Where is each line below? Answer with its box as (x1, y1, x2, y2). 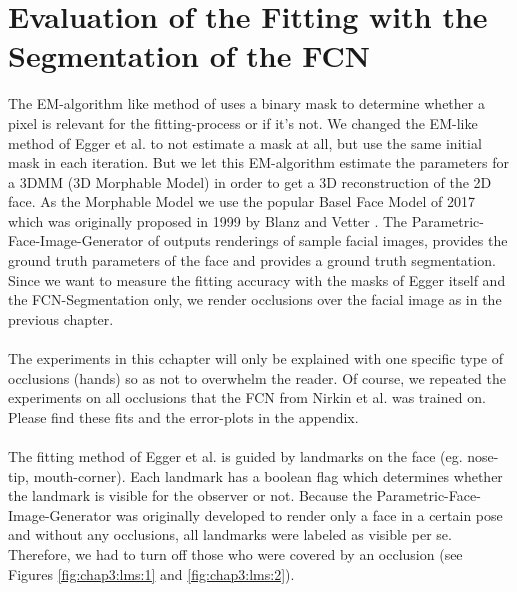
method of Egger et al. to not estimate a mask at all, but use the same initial (8, 132, 482, 153)
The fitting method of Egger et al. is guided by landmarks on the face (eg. (8, 446, 463, 466)
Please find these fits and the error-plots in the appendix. (8, 406, 359, 427)
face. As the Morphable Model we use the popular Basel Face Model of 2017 (8, 191, 475, 212)
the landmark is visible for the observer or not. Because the (8, 485, 372, 506)
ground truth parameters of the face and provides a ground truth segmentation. (8, 250, 496, 271)
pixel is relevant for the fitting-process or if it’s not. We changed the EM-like (8, 112, 478, 133)
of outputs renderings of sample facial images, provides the (147, 230, 508, 251)
